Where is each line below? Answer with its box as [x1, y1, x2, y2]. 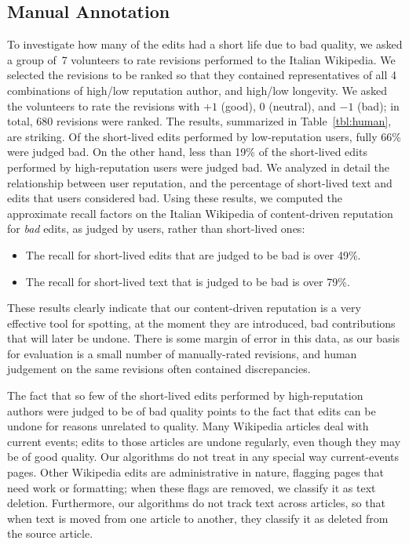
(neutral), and [268, 97, 336, 114]
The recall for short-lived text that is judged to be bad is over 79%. [25, 273, 350, 289]
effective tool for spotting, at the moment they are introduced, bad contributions [7, 314, 396, 331]
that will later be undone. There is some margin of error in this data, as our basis [7, 330, 400, 346]
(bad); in [357, 97, 400, 114]
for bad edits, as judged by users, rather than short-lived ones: [7, 220, 305, 237]
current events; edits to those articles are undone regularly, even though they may [7, 433, 401, 449]
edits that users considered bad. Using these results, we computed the [7, 190, 342, 206]
